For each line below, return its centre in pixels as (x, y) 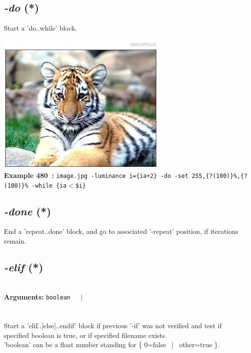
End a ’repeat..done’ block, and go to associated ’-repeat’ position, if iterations (121, 231)
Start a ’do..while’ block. (41, 28)
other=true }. (200, 344)
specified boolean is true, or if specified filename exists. (85, 335)
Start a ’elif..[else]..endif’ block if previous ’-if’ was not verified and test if (113, 326)
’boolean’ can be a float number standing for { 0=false (85, 344)
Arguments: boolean (37, 297)
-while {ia (49, 185)
